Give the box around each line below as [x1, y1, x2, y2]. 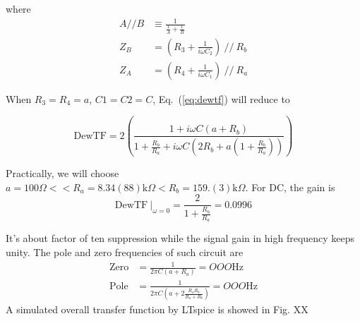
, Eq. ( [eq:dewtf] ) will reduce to [152, 91, 290, 106]
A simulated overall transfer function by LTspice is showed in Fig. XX [6, 302, 308, 317]
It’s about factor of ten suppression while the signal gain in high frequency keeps [6, 231, 355, 246]
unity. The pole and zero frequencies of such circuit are [6, 244, 244, 259]
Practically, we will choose [6, 166, 119, 181]
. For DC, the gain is [245, 179, 335, 194]
